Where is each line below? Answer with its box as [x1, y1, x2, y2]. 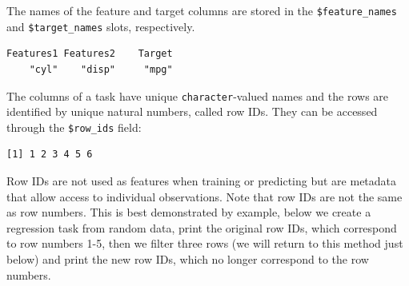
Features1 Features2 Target [6, 48, 173, 60]
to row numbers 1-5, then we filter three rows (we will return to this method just [6, 235, 403, 252]
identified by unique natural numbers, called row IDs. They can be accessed [6, 103, 378, 120]
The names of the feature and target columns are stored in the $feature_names [6, 2, 397, 18]
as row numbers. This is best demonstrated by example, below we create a [6, 204, 371, 220]
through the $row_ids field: [6, 118, 142, 135]
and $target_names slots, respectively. [6, 18, 195, 34]
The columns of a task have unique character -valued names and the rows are [6, 87, 389, 104]
